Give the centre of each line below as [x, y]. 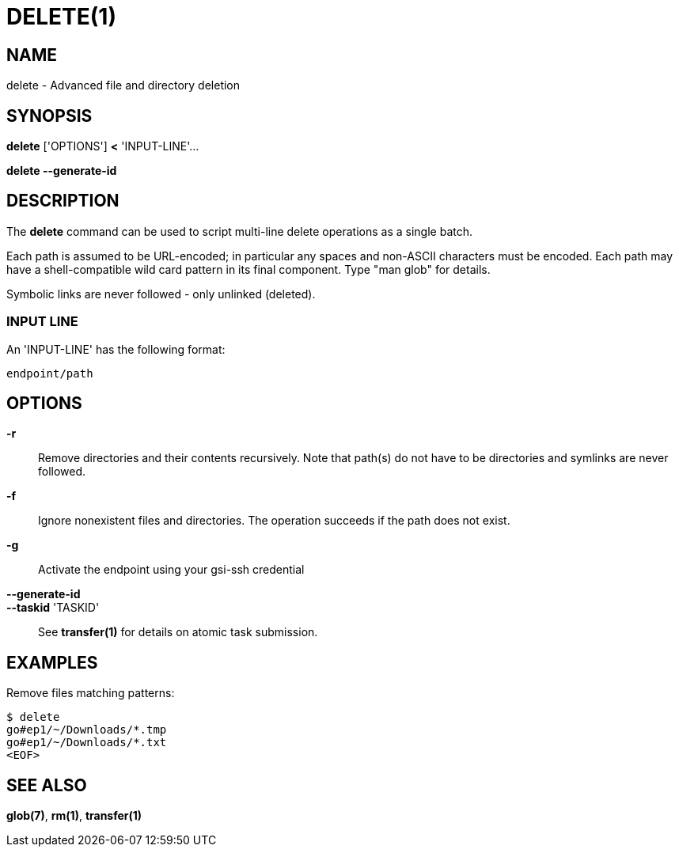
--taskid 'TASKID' [53, 608]
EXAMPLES [52, 662]
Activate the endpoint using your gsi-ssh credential [171, 570]
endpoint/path [50, 373]
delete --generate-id [62, 171]
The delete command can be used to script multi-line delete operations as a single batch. [240, 231]
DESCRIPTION [63, 201]
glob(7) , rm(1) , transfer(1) [74, 816]
